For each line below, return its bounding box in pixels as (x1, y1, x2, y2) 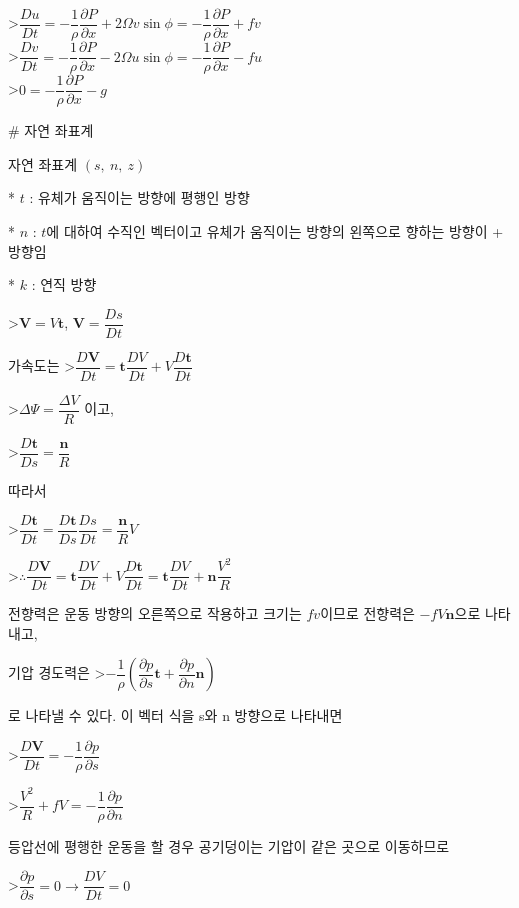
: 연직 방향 (31, 274, 97, 295)
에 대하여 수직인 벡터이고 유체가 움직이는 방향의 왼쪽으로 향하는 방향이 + (46, 220, 504, 241)
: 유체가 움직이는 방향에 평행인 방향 (29, 187, 250, 208)
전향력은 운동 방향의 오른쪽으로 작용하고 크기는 (8, 603, 302, 624)
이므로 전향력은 (320, 603, 415, 624)
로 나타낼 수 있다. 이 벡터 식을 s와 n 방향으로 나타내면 (8, 705, 343, 726)
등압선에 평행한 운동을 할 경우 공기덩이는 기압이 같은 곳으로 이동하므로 (8, 835, 450, 856)
